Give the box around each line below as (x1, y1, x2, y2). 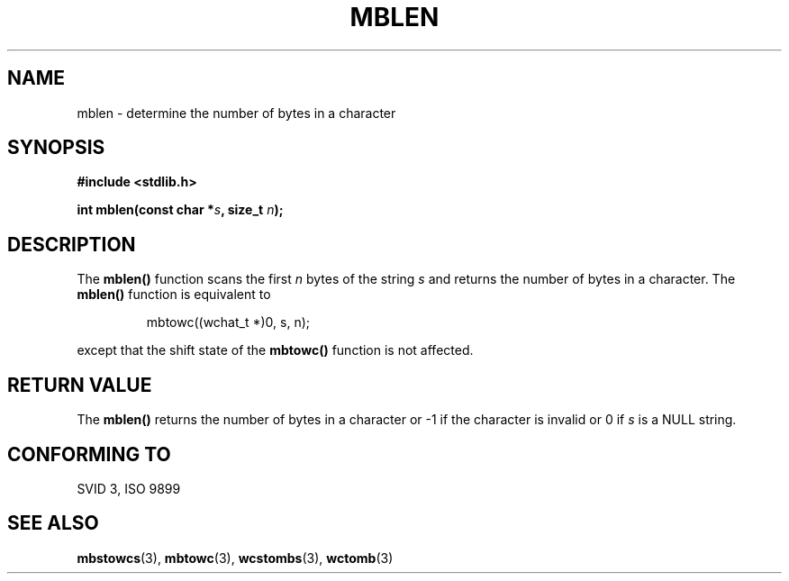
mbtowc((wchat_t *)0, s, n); (146, 314, 311, 331)
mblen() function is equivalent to (77, 286, 271, 303)
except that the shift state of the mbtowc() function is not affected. (77, 342, 474, 359)
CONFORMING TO (7, 442, 171, 466)
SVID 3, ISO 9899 (77, 480, 181, 496)
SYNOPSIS (7, 136, 105, 159)
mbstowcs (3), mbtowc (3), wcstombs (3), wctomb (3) (77, 549, 394, 566)
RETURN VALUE (7, 373, 152, 396)
